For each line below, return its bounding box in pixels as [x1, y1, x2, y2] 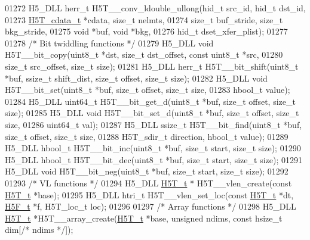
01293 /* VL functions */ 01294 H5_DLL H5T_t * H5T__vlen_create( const [5, 176, 292, 189]
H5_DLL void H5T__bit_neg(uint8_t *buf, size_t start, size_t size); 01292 [5, 165, 288, 177]
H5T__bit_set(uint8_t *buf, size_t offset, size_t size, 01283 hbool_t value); [5, 83, 290, 96]
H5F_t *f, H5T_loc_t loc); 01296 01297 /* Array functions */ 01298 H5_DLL [5, 200, 296, 213]
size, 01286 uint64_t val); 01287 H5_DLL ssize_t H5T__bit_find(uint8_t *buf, [5, 118, 302, 130]
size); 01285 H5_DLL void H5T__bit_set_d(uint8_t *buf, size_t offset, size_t [5, 107, 299, 119]
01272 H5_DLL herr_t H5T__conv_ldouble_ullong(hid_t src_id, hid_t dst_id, [5, 2, 306, 14]
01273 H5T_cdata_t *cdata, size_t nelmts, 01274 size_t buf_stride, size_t [5, 13, 283, 26]
